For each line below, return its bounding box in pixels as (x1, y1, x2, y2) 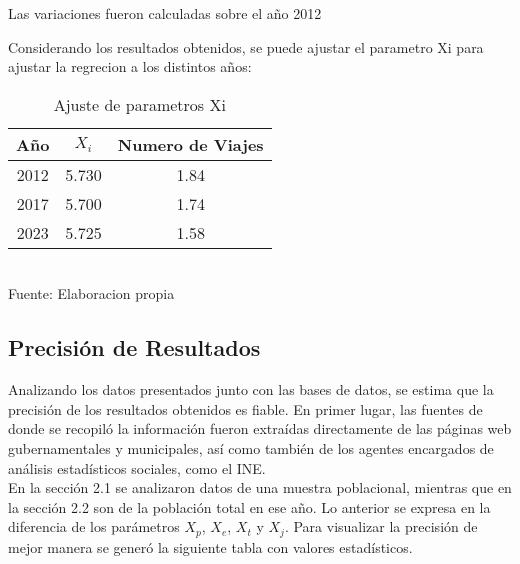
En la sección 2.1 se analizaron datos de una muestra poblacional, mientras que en (8, 477, 512, 498)
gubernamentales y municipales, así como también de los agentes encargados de (8, 437, 494, 458)
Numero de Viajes (117, 132, 264, 156)
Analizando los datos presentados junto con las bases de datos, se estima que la (8, 379, 494, 400)
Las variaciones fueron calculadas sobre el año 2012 (8, 3, 322, 23)
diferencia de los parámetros (8, 516, 180, 537)
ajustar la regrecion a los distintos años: (8, 56, 252, 77)
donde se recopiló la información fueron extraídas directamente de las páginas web (8, 418, 512, 439)
